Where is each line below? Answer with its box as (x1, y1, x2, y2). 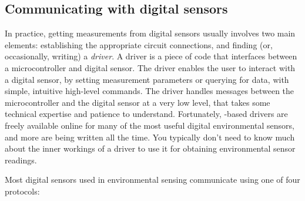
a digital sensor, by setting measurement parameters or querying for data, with (5, 73, 289, 85)
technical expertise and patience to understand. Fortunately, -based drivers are (5, 108, 288, 120)
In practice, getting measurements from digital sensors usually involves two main (5, 27, 296, 39)
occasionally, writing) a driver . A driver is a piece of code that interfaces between (5, 50, 297, 62)
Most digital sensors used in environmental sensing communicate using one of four (5, 173, 300, 186)
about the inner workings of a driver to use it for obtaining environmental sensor (5, 142, 296, 155)
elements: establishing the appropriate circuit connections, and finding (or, (5, 38, 273, 51)
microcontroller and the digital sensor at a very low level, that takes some (5, 96, 270, 108)
